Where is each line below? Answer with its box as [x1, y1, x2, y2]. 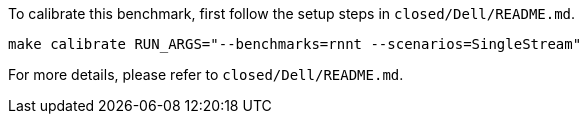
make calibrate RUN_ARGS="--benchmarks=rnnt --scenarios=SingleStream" [8, 36, 582, 52]
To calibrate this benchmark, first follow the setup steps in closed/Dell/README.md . [8, 5, 576, 22]
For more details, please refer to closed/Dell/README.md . [8, 66, 404, 83]
